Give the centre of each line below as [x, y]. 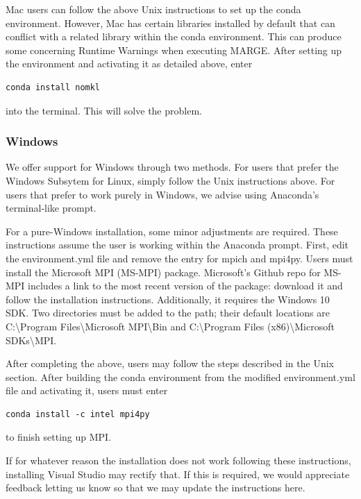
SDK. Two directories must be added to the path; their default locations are [168, 313]
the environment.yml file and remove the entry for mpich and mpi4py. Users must [179, 258]
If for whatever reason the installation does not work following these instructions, [178, 460]
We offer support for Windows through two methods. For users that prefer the [172, 167]
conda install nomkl [53, 87]
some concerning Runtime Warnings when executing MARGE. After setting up [174, 50]
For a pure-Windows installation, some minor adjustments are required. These [172, 231]
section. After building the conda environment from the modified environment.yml [180, 377]
